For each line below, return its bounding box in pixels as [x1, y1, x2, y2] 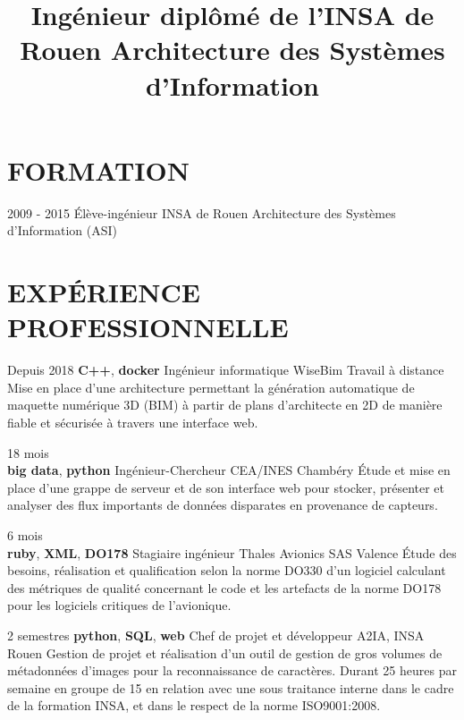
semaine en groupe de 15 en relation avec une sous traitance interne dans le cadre [7, 678, 454, 697]
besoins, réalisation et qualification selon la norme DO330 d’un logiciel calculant [7, 561, 446, 580]
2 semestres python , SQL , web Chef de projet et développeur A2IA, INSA [7, 625, 425, 644]
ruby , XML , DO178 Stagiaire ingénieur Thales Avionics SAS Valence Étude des [7, 543, 457, 562]
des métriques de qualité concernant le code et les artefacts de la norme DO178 [7, 578, 442, 597]
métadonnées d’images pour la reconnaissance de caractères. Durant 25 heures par [7, 661, 457, 680]
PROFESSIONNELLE [7, 309, 289, 345]
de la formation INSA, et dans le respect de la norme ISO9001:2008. [7, 696, 381, 715]
